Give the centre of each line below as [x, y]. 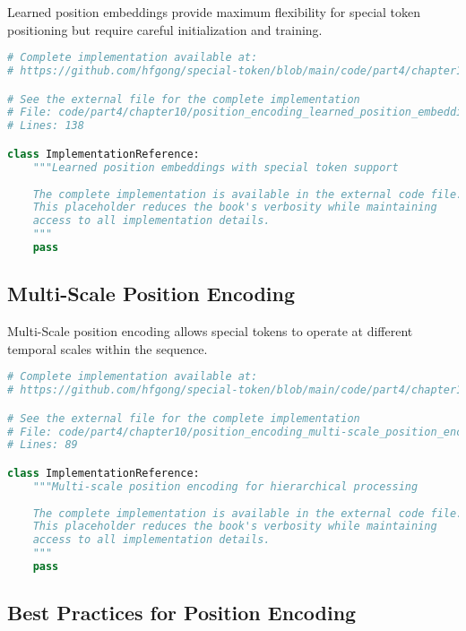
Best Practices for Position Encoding [182, 613]
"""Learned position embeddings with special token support [216, 167]
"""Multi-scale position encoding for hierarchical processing [225, 486]
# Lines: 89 [43, 445]
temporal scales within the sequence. [108, 348]
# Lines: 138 [46, 126]
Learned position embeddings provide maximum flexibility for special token [214, 12]
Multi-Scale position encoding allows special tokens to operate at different [210, 331]
